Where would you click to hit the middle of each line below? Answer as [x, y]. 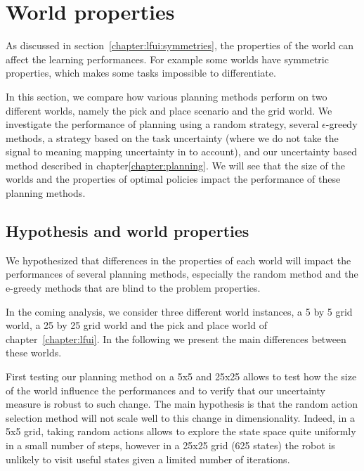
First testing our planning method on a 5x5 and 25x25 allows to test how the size [181, 376]
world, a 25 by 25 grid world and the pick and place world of [136, 325]
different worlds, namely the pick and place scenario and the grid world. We [169, 110]
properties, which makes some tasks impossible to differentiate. [141, 73]
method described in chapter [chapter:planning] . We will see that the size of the [175, 165]
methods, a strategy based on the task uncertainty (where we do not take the [172, 137]
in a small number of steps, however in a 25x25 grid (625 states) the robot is [170, 445]
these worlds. [34, 353]
